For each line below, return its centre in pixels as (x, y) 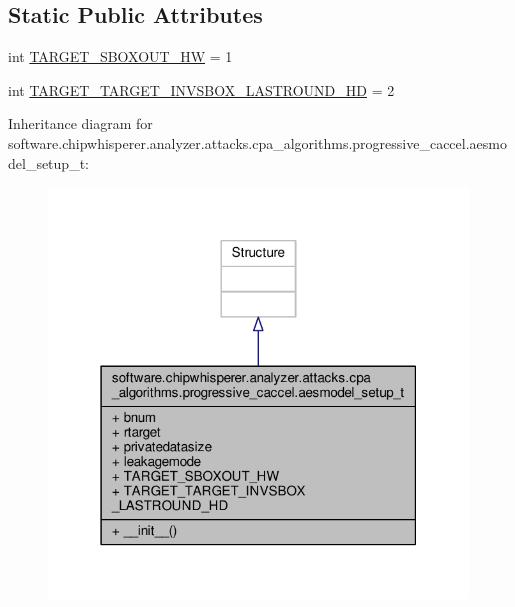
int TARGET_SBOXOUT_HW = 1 (120, 56)
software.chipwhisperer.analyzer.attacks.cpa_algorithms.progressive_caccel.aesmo (257, 142)
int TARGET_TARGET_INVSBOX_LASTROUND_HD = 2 (201, 89)
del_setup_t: (48, 162)
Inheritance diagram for (80, 123)
